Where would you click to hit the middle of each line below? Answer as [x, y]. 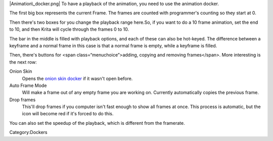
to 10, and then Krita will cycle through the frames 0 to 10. [69, 29]
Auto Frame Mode [28, 85]
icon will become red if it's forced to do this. [68, 114]
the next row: [23, 62]
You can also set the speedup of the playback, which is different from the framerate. [97, 123]
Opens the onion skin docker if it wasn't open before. [77, 78]
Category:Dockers [28, 132]
